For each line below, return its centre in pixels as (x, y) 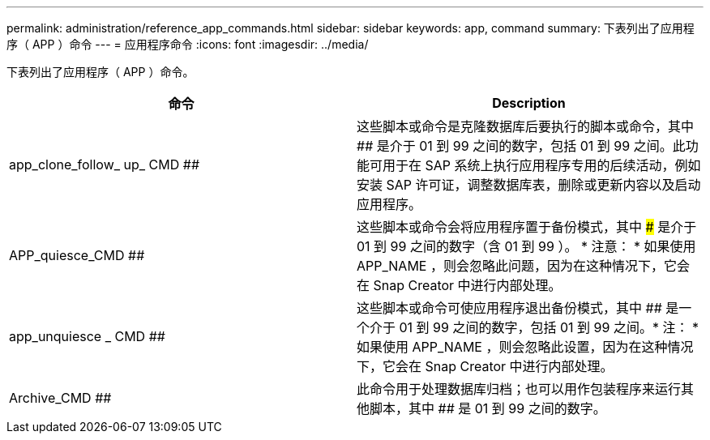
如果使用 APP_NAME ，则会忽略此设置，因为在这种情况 (525, 347)
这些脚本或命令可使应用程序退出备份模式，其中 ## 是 (518, 308)
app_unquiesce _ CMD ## (87, 336)
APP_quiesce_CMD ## (77, 255)
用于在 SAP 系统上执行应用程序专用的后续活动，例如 (542, 165)
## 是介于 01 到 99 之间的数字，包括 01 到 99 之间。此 (521, 146)
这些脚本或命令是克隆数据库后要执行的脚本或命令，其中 (526, 126)
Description (529, 103)
